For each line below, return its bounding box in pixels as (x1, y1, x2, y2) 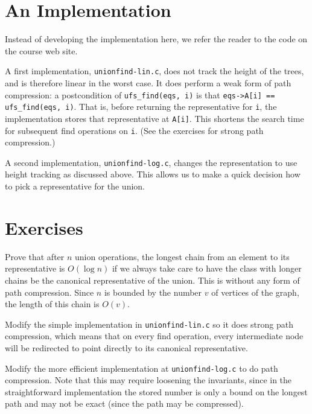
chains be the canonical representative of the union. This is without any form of (5, 273, 300, 286)
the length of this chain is (5, 298, 100, 310)
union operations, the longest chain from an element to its (75, 250, 290, 263)
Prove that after (5, 250, 65, 263)
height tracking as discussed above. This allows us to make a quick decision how (5, 168, 301, 180)
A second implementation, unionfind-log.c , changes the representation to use (5, 156, 298, 168)
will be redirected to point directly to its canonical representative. (5, 341, 248, 354)
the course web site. (5, 44, 78, 57)
